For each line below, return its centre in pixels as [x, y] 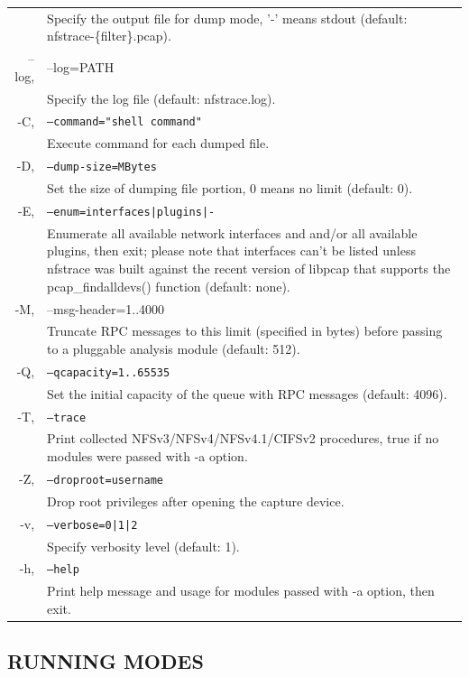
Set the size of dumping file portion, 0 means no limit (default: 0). [230, 188]
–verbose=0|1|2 [92, 525]
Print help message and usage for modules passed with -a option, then [241, 591]
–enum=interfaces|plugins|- [131, 212]
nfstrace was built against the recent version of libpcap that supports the [249, 269]
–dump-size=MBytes [102, 167]
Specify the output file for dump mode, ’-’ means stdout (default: [227, 18]
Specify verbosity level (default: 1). [143, 546]
